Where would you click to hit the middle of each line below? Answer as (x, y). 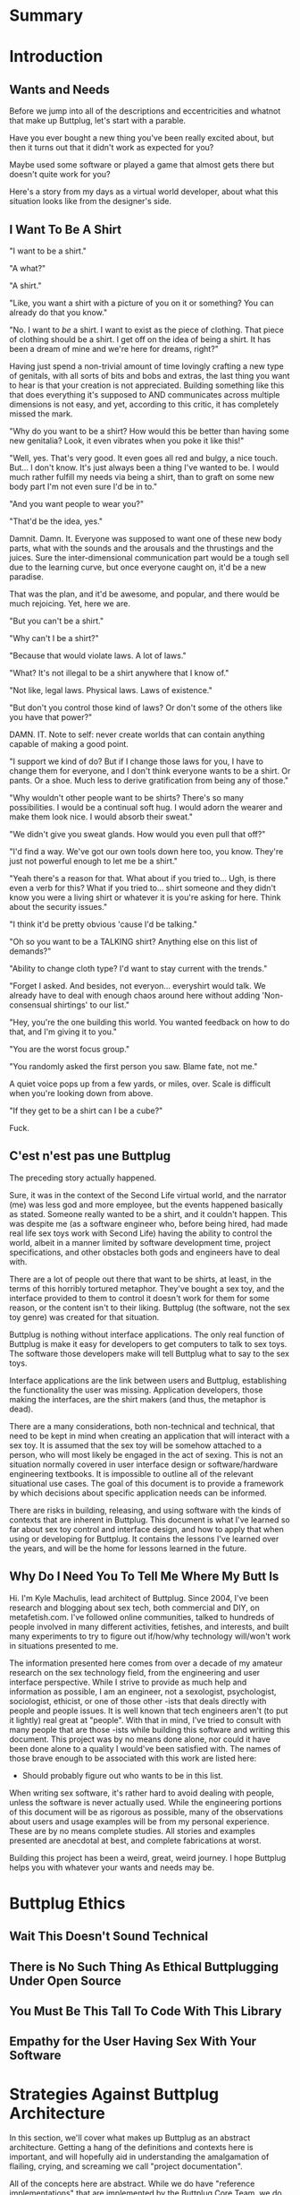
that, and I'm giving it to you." (63, 1032)
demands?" (30, 951)
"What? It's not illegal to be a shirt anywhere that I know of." (119, 673)
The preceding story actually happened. (83, 1178)
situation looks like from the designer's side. (91, 201)
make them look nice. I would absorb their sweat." (101, 817)
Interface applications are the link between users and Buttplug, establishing (148, 1380)
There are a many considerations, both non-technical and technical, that (142, 1426)
